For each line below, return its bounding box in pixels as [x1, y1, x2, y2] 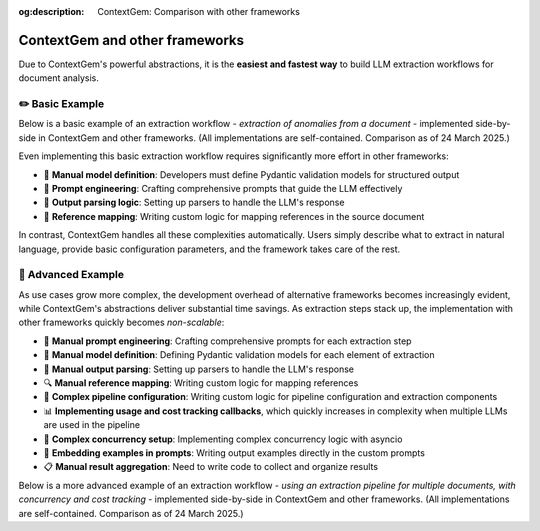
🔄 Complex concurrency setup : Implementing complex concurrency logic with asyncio [43, 433, 403, 445]
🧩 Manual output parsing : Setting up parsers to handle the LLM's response [43, 363, 355, 375]
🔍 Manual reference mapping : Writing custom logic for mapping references [43, 377, 359, 389]
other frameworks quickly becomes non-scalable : [18, 316, 225, 329]
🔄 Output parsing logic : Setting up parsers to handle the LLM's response [43, 196, 345, 209]
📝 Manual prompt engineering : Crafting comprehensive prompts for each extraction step [43, 335, 412, 347]
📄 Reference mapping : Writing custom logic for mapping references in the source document [43, 210, 425, 222]
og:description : [18, 6, 85, 17]
